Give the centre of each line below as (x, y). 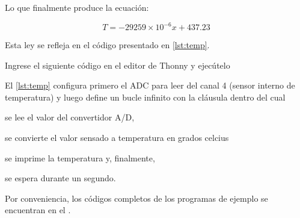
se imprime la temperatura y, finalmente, (80, 157)
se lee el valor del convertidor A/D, (70, 117)
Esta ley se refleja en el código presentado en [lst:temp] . (107, 45)
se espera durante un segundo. (60, 178)
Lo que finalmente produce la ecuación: (77, 7)
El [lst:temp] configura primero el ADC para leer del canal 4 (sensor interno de (150, 85)
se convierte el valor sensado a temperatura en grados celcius (117, 138)
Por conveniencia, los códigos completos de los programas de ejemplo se (136, 198)
